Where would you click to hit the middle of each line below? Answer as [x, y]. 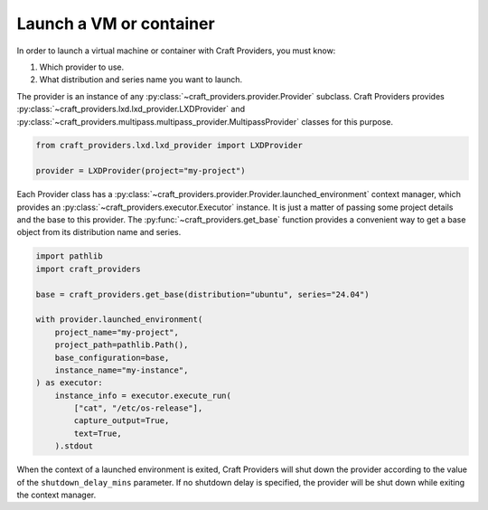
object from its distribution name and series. [99, 232]
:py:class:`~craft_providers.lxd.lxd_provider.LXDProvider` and [131, 109]
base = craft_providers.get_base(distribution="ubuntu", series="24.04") [202, 294]
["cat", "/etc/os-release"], [138, 408]
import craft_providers [89, 269]
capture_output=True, [122, 421]
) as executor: [69, 383]
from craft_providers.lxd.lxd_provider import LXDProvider [169, 146]
